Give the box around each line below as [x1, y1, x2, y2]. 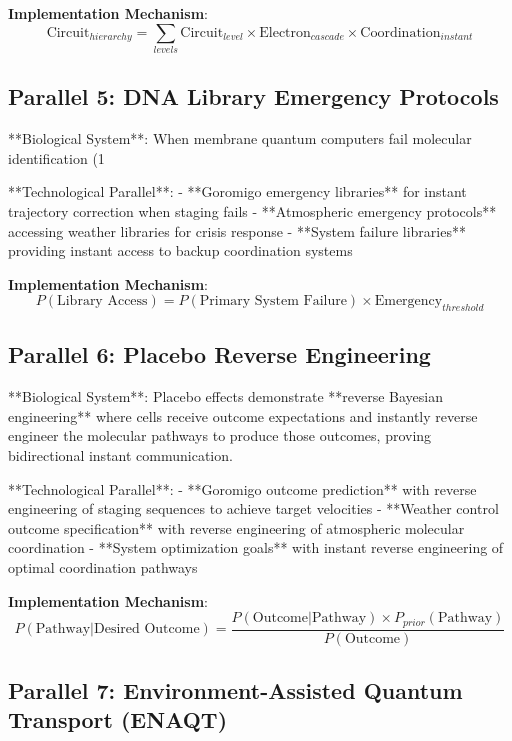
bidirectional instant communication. [8, 445, 233, 466]
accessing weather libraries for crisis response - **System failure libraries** [8, 220, 466, 241]
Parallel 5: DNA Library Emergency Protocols [8, 81, 499, 112]
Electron [259, 25, 311, 40]
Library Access [56, 294, 148, 309]
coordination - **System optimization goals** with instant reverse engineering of [8, 537, 504, 558]
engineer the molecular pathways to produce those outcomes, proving [8, 425, 432, 446]
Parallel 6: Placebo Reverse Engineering [8, 339, 431, 370]
